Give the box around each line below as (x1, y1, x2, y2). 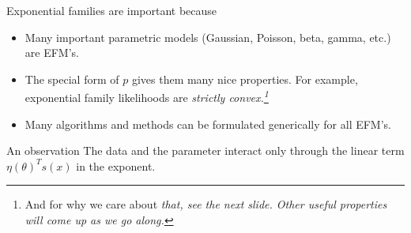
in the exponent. (76, 157, 156, 174)
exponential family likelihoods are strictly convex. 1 (25, 87, 269, 106)
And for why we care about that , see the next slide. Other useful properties (25, 196, 387, 212)
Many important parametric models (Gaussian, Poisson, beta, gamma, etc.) (25, 28, 391, 45)
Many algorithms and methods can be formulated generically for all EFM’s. (25, 115, 391, 132)
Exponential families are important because (6, 2, 217, 18)
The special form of (25, 70, 119, 87)
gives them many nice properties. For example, (131, 70, 358, 87)
